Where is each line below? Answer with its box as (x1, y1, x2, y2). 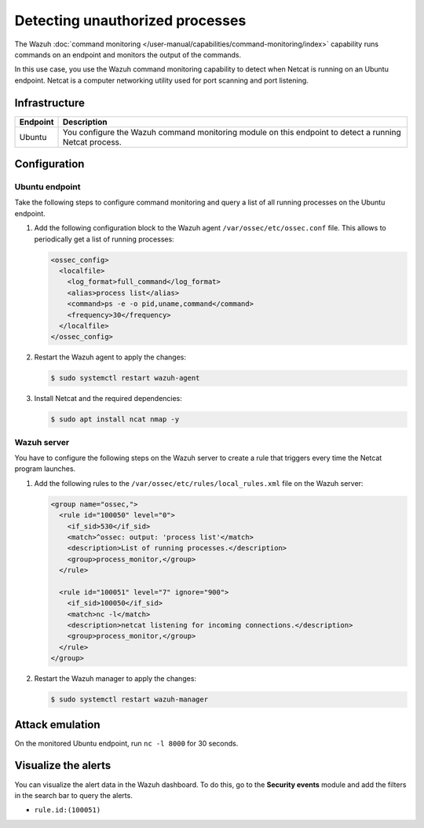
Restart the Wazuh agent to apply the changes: (34, 352, 186, 362)
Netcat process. (63, 136, 122, 147)
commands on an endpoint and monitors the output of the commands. (14, 50, 242, 59)
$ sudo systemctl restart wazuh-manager (50, 695, 208, 704)
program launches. (14, 464, 76, 473)
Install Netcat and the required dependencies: (34, 394, 182, 403)
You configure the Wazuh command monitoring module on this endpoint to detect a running (63, 127, 401, 138)
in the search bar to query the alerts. (14, 790, 133, 800)
